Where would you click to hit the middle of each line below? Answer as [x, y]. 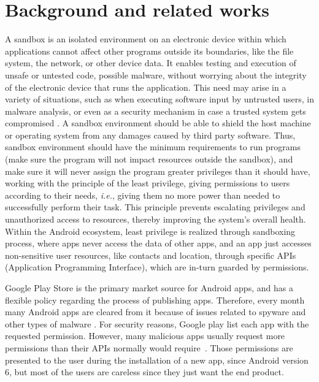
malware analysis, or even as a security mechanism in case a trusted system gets [156, 111]
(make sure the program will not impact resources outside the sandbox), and [149, 159]
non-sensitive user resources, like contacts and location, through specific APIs [151, 255]
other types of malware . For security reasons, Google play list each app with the [157, 323]
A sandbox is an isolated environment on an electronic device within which [146, 39]
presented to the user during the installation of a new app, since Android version [157, 360]
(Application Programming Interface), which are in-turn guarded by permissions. [157, 267]
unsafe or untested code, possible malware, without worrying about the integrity [156, 74]
